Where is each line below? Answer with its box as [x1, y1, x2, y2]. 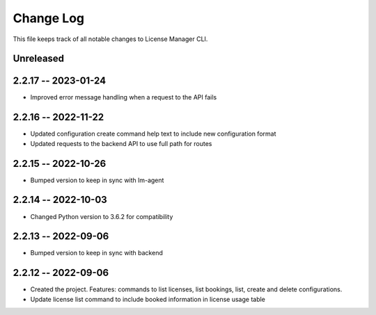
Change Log [13, 10, 85, 26]
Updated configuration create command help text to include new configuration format [30, 129, 276, 138]
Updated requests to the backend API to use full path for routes [30, 139, 212, 147]
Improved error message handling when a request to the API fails [30, 93, 217, 102]
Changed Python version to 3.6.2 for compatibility [30, 212, 173, 220]
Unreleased [13, 53, 65, 65]
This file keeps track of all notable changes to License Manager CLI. [13, 35, 208, 43]
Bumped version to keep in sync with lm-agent [30, 176, 164, 184]
